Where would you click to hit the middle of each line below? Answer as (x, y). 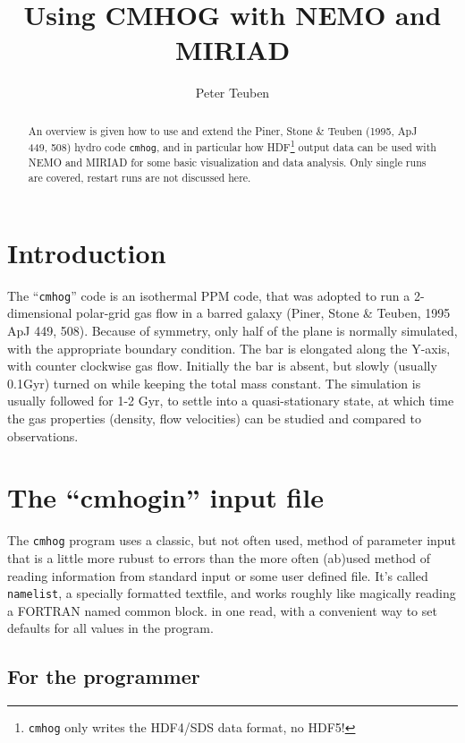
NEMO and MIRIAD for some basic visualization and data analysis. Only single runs (227, 162)
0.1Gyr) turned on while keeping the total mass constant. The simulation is (214, 383)
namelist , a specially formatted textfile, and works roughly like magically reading (232, 593)
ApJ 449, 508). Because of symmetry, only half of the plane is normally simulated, (232, 330)
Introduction (87, 252)
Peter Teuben (232, 93)
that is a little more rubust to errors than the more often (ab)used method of (219, 557)
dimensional (40, 313)
